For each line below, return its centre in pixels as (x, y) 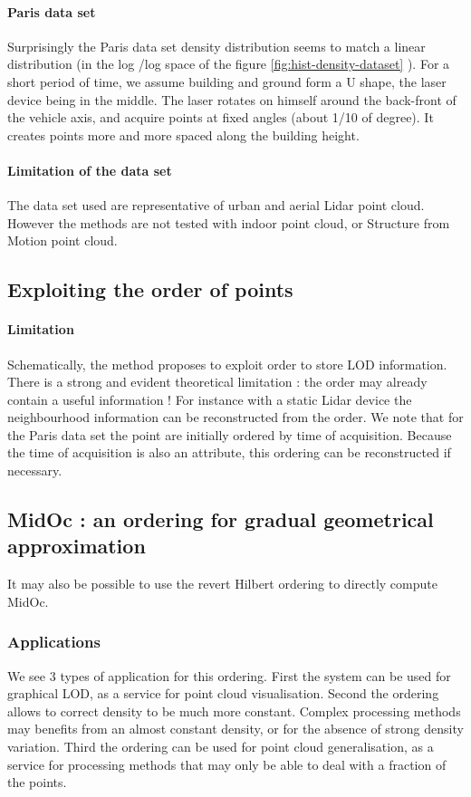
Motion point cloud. (62, 240)
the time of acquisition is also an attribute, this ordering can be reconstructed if (229, 452)
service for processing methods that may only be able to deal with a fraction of (227, 764)
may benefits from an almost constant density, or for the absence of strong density (235, 729)
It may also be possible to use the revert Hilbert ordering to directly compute (222, 584)
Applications (54, 642)
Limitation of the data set (90, 170)
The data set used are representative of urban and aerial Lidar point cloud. (216, 205)
